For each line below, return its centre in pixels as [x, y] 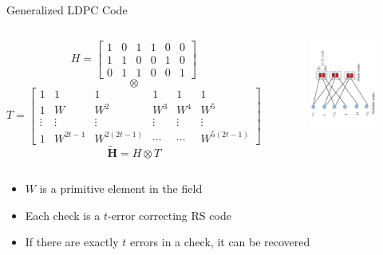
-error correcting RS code [170, 215]
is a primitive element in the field [121, 188]
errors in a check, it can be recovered [220, 242]
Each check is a [63, 215]
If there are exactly [72, 242]
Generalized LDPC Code [67, 10]
